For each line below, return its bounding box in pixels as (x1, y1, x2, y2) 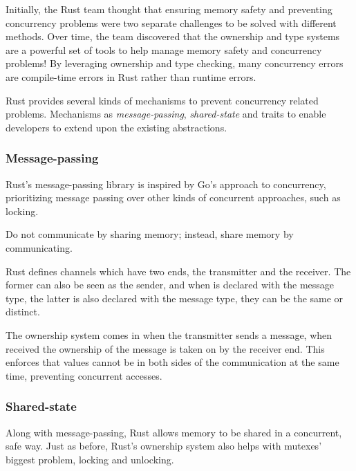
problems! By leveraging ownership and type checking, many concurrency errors (6, 56, 344, 71)
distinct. (6, 304, 40, 319)
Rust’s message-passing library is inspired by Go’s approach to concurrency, (6, 176, 326, 191)
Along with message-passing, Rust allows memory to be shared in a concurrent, (6, 425, 342, 439)
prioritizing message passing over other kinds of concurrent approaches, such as (6, 190, 341, 205)
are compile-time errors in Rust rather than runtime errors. (6, 69, 256, 84)
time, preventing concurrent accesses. (6, 368, 162, 382)
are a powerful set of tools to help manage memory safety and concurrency (6, 42, 322, 57)
